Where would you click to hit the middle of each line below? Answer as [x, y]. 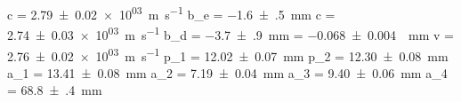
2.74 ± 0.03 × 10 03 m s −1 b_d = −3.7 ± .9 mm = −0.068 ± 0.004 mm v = [230, 33]
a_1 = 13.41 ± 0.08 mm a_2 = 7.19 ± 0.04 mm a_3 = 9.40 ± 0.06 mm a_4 [227, 72]
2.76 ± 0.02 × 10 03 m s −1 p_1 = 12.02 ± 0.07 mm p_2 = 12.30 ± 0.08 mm [228, 54]
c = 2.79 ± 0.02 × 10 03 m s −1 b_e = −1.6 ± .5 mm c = [171, 13]
